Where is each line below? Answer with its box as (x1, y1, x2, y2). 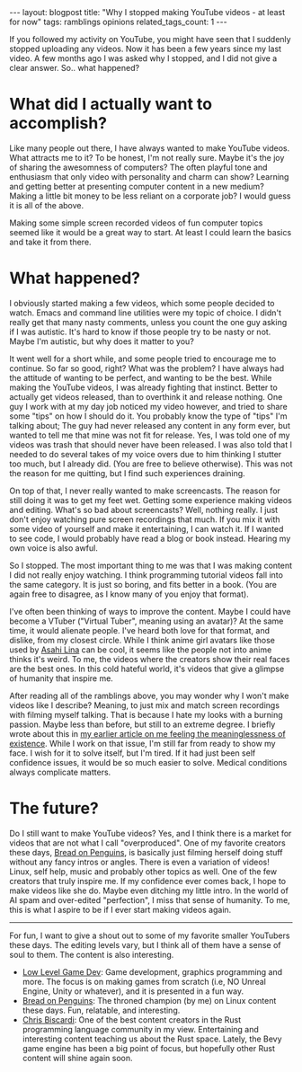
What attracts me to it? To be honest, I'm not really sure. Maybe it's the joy (9, 152, 285, 163)
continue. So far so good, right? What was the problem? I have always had (9, 362, 285, 374)
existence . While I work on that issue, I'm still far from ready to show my (9, 738, 276, 749)
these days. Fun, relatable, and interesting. (22, 1005, 181, 1015)
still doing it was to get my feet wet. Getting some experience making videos (9, 494, 292, 505)
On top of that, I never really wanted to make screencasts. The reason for (9, 485, 281, 496)
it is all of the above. (9, 199, 84, 210)
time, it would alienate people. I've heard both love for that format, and (9, 625, 271, 635)
